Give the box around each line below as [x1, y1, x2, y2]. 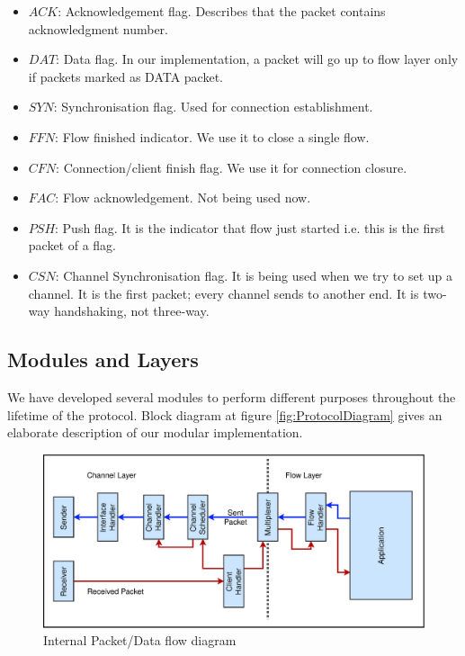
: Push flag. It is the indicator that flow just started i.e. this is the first [55, 218, 445, 237]
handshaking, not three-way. [54, 301, 210, 320]
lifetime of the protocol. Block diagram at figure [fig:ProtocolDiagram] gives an [7, 405, 443, 424]
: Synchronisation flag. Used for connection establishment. [53, 97, 373, 116]
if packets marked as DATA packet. [28, 67, 223, 85]
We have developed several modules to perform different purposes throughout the [7, 387, 456, 406]
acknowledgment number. [28, 19, 169, 38]
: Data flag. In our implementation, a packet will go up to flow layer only [56, 49, 459, 68]
